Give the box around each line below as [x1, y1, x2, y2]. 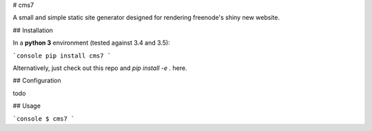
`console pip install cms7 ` [12, 51, 112, 60]
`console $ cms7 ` [12, 115, 75, 123]
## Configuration [12, 76, 61, 85]
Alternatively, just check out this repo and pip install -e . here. [12, 64, 187, 72]
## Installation [12, 26, 53, 34]
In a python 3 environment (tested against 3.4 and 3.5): [12, 38, 170, 47]
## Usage [12, 102, 41, 110]
